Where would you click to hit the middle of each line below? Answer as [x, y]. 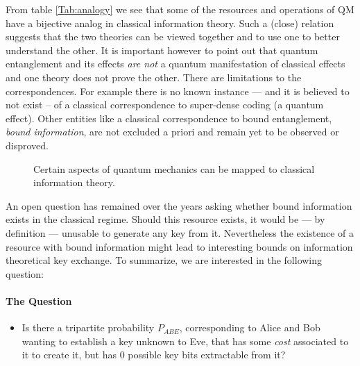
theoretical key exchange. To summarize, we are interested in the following [164, 260]
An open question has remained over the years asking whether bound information [179, 205]
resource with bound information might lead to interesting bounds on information [179, 246]
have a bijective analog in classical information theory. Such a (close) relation [170, 23]
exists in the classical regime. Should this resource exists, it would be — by [165, 219]
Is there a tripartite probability [88, 327]
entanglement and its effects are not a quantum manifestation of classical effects [175, 64]
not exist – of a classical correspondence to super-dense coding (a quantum [165, 105]
